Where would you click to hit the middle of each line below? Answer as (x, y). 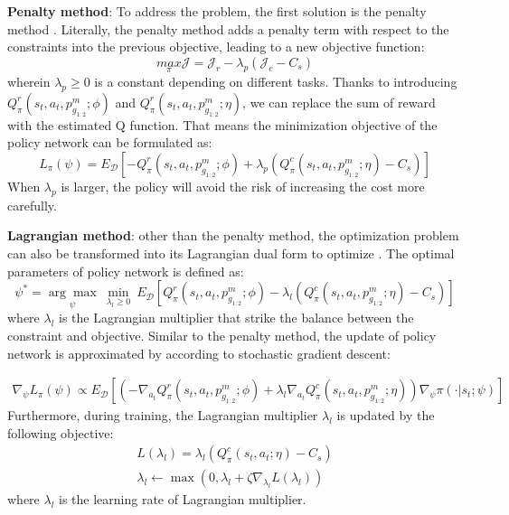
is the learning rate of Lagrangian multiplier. (183, 499)
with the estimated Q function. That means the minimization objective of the (222, 124)
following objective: (61, 432)
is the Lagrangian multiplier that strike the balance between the (236, 318)
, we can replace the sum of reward (339, 102)
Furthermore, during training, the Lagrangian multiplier (163, 415)
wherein (29, 81)
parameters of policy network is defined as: (126, 271)
